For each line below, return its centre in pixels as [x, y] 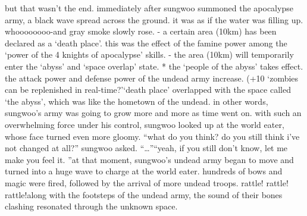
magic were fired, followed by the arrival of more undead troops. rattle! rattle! [147, 182]
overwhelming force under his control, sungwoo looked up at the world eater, [145, 124]
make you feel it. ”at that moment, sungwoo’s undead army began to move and [149, 159]
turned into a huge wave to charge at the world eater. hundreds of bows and [144, 171]
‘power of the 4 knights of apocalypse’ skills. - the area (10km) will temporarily [149, 54]
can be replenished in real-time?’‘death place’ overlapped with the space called [148, 90]
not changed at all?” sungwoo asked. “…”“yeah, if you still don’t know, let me [146, 148]
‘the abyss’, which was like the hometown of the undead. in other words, [137, 101]
